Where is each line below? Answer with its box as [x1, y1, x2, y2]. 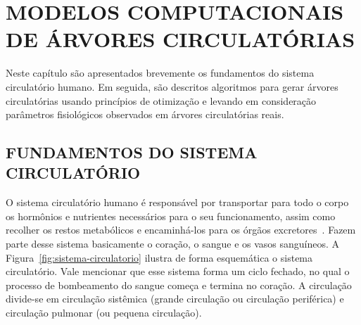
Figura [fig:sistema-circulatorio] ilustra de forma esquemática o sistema [6, 250, 313, 265]
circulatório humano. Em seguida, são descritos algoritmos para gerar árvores [6, 79, 338, 94]
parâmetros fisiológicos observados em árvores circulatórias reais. [6, 107, 284, 122]
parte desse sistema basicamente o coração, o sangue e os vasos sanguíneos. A [6, 236, 340, 251]
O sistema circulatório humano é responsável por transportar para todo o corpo [6, 195, 349, 210]
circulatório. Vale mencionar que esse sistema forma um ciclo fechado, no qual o [6, 264, 350, 279]
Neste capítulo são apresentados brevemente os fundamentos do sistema [6, 65, 315, 80]
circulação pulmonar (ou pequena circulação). [6, 305, 202, 320]
